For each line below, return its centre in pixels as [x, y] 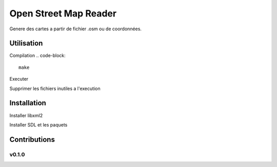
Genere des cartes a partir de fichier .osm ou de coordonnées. [76, 29]
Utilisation [26, 43]
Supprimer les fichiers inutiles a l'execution [55, 88]
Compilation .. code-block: [38, 55]
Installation [28, 103]
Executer [19, 79]
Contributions [32, 140]
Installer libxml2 [26, 115]
